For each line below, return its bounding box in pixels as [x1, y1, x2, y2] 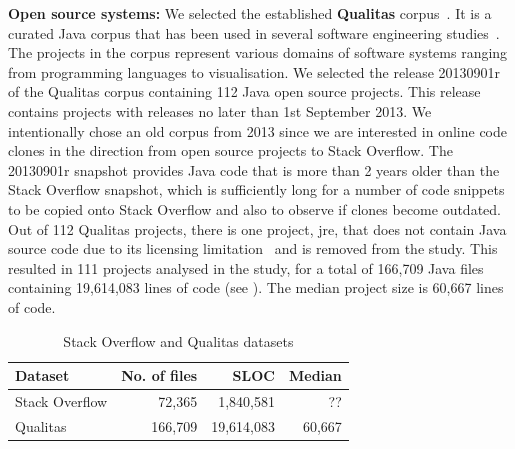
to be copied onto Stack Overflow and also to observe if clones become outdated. [8, 198, 501, 219]
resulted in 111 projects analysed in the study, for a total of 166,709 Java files [8, 257, 484, 278]
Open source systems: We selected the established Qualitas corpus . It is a [8, 3, 492, 23]
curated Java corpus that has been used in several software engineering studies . [8, 22, 500, 43]
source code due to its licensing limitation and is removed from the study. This [8, 238, 498, 259]
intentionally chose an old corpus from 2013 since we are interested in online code [8, 120, 507, 141]
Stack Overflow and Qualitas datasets [63, 330, 294, 351]
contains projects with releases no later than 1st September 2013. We [8, 100, 432, 121]
